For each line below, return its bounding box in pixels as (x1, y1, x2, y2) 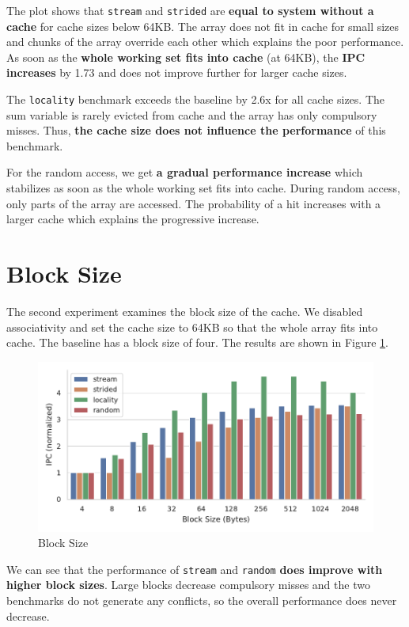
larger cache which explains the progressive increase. (6, 211, 259, 227)
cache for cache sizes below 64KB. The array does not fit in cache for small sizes (6, 17, 400, 34)
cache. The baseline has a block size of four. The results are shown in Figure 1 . (6, 334, 388, 351)
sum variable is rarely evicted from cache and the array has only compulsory (6, 106, 377, 123)
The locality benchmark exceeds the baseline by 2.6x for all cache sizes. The (6, 91, 384, 108)
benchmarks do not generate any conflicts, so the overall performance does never (6, 592, 397, 609)
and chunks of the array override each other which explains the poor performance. (6, 33, 404, 50)
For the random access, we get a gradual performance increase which (6, 164, 363, 180)
